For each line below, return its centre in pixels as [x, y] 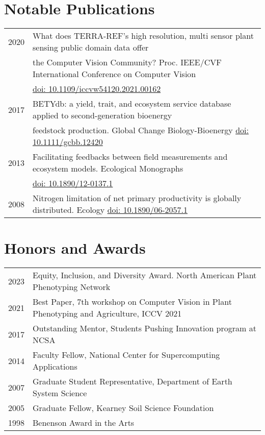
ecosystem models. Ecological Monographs [108, 168]
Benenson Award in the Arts [84, 423]
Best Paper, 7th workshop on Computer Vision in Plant [132, 302]
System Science [60, 393]
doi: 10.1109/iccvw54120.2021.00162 [97, 89]
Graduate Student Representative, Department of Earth [132, 381]
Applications [55, 367]
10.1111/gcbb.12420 [68, 142]
